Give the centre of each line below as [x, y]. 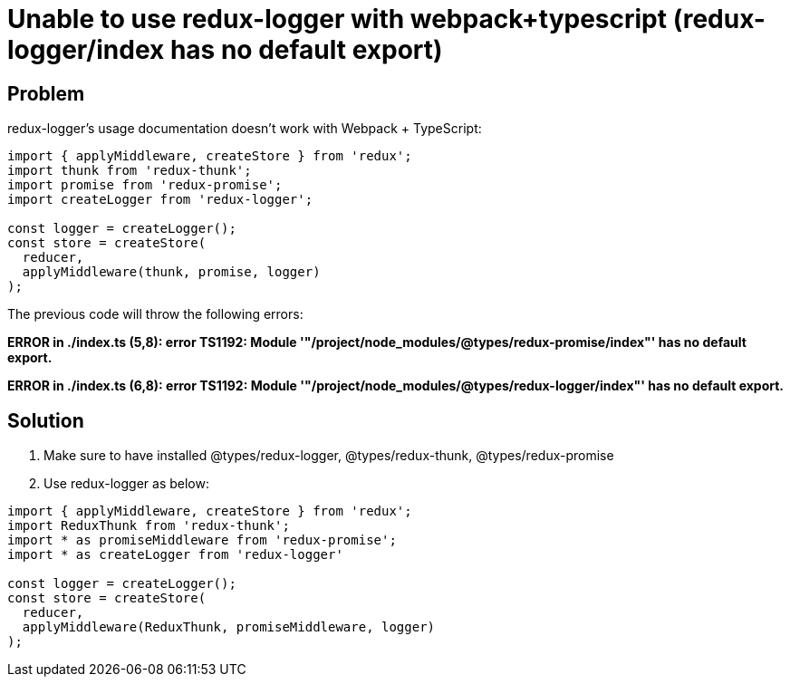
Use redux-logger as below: [126, 484]
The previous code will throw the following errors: [155, 314]
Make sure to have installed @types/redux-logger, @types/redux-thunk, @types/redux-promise [329, 456]
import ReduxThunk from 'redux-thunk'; [149, 526]
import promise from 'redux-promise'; [145, 185]
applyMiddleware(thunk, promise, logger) [171, 272]
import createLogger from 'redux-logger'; [160, 200]
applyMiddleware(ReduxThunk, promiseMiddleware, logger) [229, 627]
